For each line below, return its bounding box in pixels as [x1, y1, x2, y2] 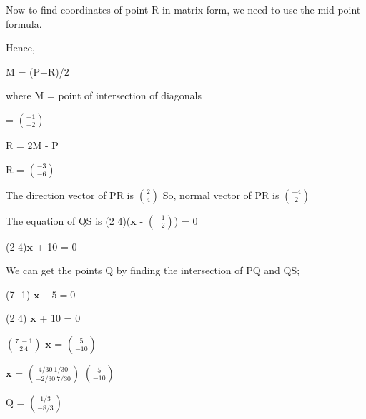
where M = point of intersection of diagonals [6, 88, 202, 103]
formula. [6, 16, 42, 31]
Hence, [6, 40, 35, 55]
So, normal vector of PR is [162, 187, 280, 202]
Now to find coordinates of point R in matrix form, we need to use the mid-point [6, 2, 361, 16]
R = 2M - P [6, 137, 59, 152]
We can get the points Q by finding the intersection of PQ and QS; [6, 263, 300, 278]
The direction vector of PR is [6, 187, 134, 202]
